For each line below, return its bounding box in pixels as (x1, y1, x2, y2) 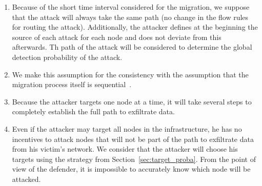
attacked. (12, 173, 41, 184)
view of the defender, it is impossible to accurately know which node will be (12, 163, 251, 174)
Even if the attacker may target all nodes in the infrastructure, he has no (12, 123, 242, 134)
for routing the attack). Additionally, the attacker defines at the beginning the (12, 22, 258, 32)
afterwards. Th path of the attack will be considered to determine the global (12, 42, 252, 52)
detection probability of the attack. (12, 51, 123, 62)
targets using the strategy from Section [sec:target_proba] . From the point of (12, 153, 256, 164)
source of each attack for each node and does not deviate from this (12, 31, 221, 42)
